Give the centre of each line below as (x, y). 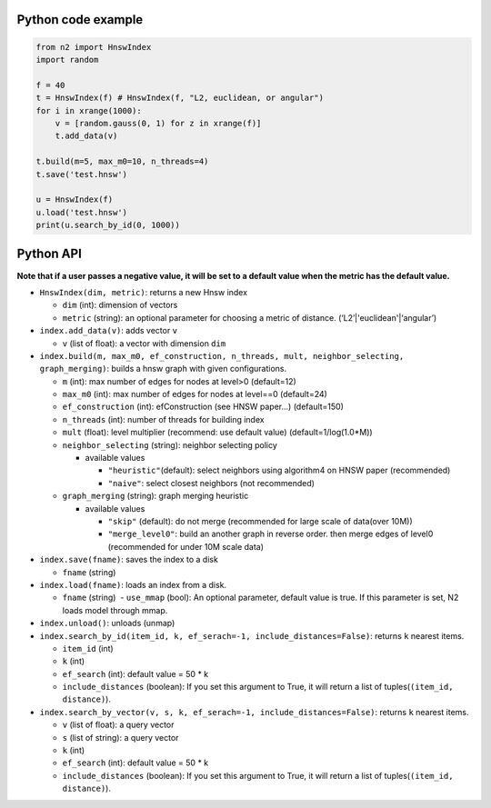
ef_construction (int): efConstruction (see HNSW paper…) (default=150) (203, 407)
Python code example (80, 20)
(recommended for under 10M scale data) (185, 546)
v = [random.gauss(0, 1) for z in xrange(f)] (158, 123)
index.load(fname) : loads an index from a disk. (133, 584)
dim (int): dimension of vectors (120, 305)
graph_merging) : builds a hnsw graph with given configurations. (163, 369)
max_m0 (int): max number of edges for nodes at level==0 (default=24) (195, 394)
